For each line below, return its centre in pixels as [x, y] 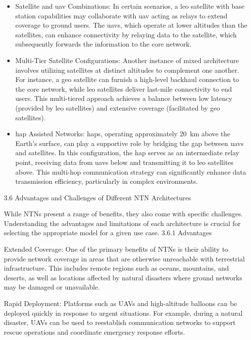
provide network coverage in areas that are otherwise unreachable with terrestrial [125, 258]
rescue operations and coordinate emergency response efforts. [94, 332]
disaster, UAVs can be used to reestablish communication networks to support [120, 322]
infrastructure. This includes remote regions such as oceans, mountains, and [117, 268]
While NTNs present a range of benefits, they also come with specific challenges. [124, 214]
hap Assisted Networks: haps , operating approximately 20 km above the [123, 134]
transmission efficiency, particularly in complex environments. [107, 181]
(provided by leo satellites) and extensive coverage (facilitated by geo [118, 107]
